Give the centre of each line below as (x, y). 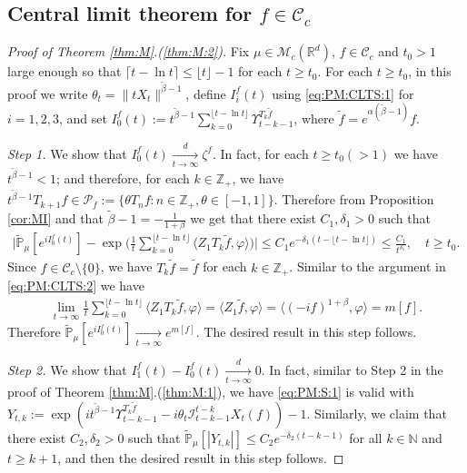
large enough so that (65, 71)
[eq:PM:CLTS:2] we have (76, 286)
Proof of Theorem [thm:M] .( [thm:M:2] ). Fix (129, 51)
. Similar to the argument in (368, 266)
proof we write (48, 93)
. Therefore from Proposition (354, 199)
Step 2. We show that (67, 369)
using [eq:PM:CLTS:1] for (343, 93)
